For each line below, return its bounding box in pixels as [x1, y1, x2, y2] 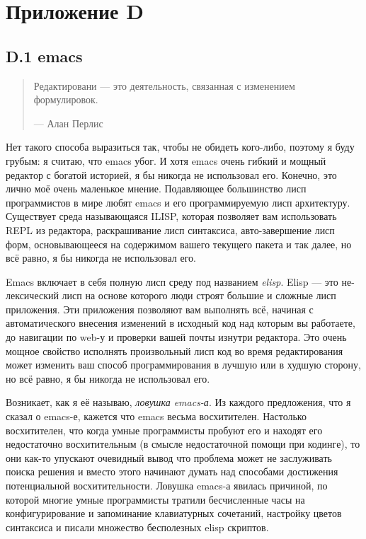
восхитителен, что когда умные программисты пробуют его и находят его [6, 422, 323, 437]
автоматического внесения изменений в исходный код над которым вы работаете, [6, 315, 355, 330]
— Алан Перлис [33, 115, 103, 130]
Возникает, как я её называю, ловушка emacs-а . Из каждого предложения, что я [6, 395, 351, 410]
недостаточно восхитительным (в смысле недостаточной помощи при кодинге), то [6, 436, 360, 451]
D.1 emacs [6, 45, 83, 66]
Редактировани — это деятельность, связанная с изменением [33, 78, 295, 93]
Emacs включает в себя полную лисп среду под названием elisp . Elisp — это [6, 274, 338, 289]
